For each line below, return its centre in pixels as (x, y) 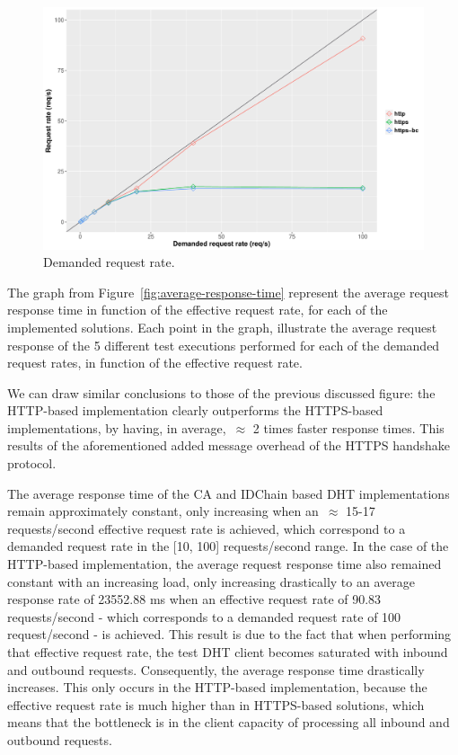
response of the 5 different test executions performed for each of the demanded (224, 345)
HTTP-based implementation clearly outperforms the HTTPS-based (195, 410)
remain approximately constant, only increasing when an (163, 511)
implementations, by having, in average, (117, 427)
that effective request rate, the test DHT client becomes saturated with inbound (228, 652)
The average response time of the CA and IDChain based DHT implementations (229, 493)
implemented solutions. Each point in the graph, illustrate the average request (222, 327)
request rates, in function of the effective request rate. (155, 363)
